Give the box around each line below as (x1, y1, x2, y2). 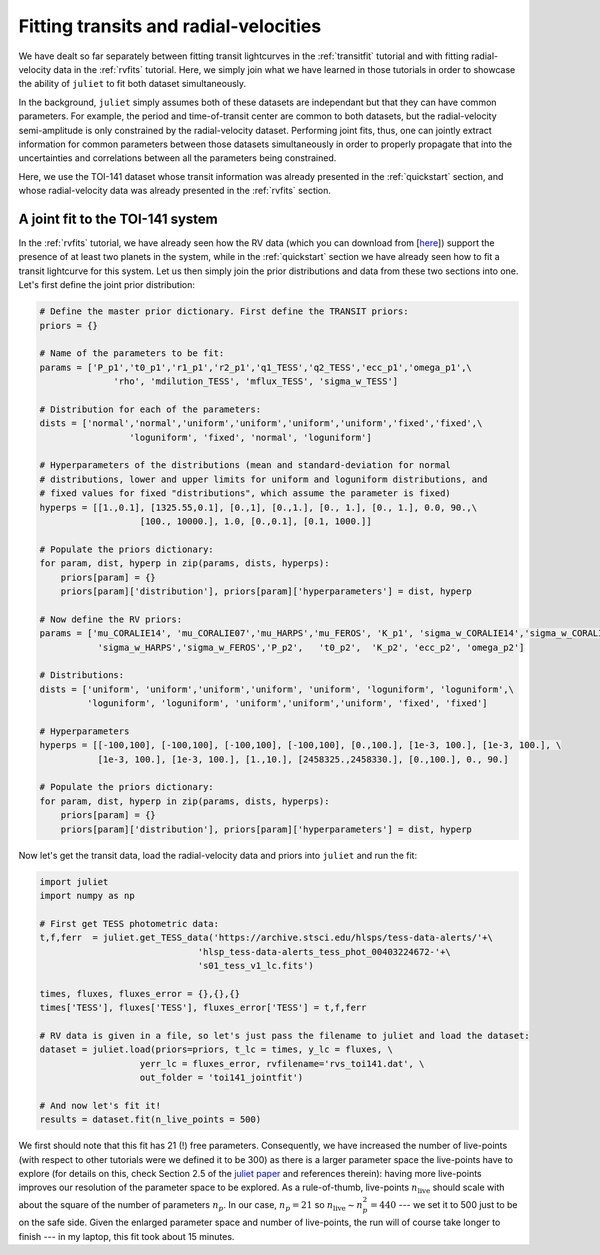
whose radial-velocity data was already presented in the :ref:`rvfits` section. (18, 185, 332, 197)
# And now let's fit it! (39, 1100, 162, 1111)
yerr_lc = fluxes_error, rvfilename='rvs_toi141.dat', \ (139, 1058, 425, 1069)
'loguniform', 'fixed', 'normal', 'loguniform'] (128, 431, 372, 443)
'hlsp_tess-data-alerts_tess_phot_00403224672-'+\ (197, 946, 452, 957)
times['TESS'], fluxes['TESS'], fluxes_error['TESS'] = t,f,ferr (39, 1002, 367, 1014)
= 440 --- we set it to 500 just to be (370, 1198, 518, 1210)
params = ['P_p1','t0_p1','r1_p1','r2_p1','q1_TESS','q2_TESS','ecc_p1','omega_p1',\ (39, 361, 472, 373)
